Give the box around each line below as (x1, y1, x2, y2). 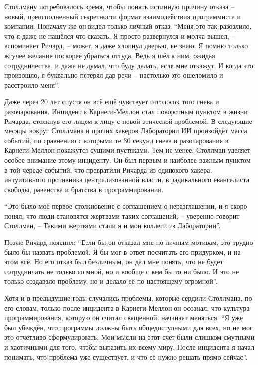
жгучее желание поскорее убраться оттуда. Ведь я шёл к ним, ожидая (4, 50, 215, 60)
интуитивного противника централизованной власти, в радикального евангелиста (4, 174, 249, 185)
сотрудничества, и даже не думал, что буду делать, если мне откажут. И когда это (4, 60, 253, 70)
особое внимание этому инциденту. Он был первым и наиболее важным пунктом (4, 154, 251, 165)
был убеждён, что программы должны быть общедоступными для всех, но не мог (4, 322, 253, 332)
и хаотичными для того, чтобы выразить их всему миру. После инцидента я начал (4, 342, 254, 352)
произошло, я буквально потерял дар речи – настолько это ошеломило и (4, 70, 223, 80)
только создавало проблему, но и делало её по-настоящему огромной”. (4, 276, 218, 286)
